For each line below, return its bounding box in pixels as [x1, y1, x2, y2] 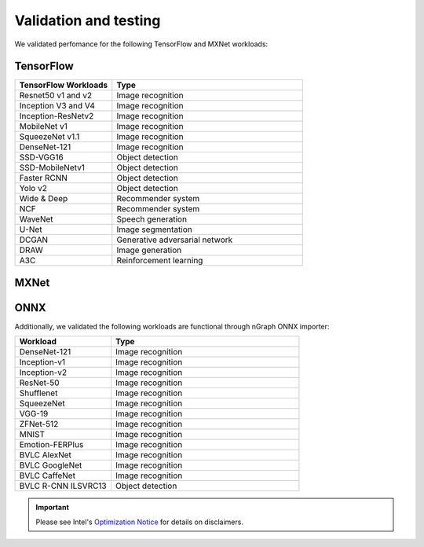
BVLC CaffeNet [19, 470, 76, 481]
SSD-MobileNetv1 [19, 162, 86, 173]
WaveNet [19, 214, 54, 225]
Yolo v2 [19, 183, 47, 194]
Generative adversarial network [116, 234, 233, 245]
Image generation [116, 244, 182, 255]
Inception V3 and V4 [19, 101, 96, 112]
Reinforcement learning [116, 255, 203, 266]
